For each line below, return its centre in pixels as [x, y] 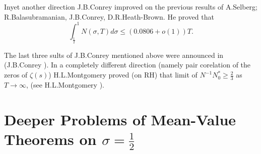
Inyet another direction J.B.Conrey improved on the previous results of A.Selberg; [131, 7]
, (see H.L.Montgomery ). [65, 84]
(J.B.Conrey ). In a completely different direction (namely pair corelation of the [127, 65]
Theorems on [50, 139]
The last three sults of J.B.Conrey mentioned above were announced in [114, 55]
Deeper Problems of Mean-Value [120, 119]
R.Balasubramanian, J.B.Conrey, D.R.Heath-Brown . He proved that [109, 16]
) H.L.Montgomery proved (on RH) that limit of [123, 75]
